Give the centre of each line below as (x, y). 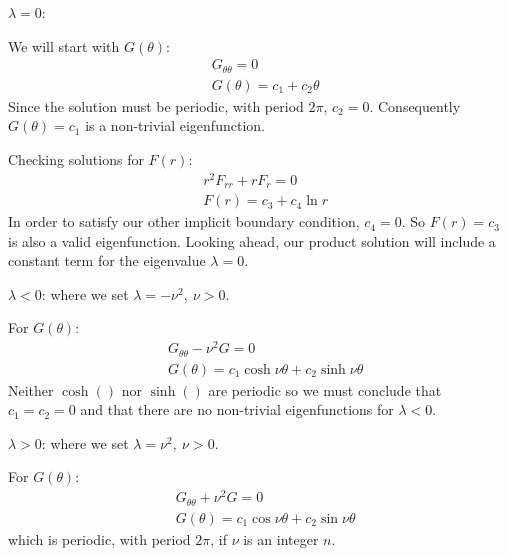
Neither (31, 389)
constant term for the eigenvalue (107, 260)
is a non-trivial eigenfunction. (175, 125)
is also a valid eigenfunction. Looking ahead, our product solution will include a (252, 240)
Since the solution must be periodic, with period (156, 105)
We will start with (64, 45)
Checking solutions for (76, 158)
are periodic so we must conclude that (325, 389)
